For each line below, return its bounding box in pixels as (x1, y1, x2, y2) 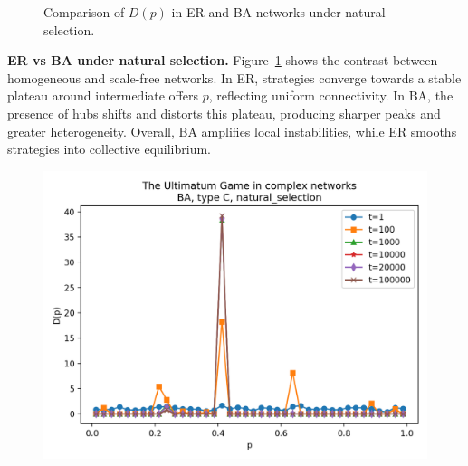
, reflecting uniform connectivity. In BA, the (208, 86, 454, 105)
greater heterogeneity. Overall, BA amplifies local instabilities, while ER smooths (7, 121, 457, 140)
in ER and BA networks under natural (171, 3, 386, 21)
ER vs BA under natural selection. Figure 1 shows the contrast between (7, 51, 438, 70)
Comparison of (43, 3, 125, 21)
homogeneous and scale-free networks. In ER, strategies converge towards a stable (7, 68, 462, 87)
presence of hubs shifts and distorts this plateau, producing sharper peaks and (7, 103, 441, 122)
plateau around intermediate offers (7, 86, 198, 105)
